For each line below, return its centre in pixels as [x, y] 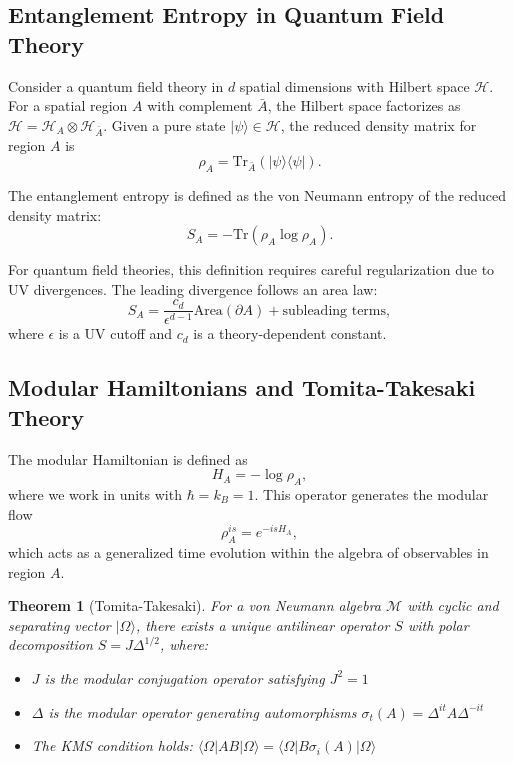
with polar [438, 624]
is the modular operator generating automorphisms [202, 711]
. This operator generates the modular [371, 493]
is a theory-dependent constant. [290, 333]
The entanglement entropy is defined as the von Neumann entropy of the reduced [257, 194]
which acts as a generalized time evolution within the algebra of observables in [248, 552]
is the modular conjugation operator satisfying [184, 677]
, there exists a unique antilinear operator [262, 624]
